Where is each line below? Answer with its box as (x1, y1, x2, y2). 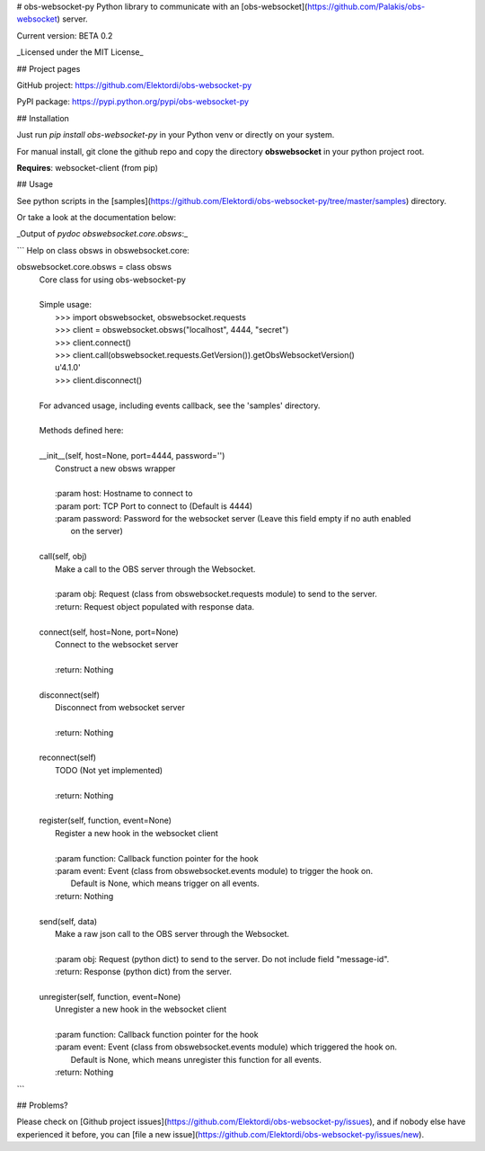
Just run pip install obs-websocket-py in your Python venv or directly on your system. (16, 129, 335, 140)
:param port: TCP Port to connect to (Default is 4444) (55, 500, 253, 512)
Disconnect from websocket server (55, 701, 186, 712)
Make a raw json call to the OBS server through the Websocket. (55, 928, 289, 939)
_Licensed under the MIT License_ (16, 47, 144, 58)
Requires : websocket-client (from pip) (16, 162, 159, 173)
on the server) (70, 526, 123, 537)
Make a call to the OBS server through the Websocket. (55, 563, 256, 575)
